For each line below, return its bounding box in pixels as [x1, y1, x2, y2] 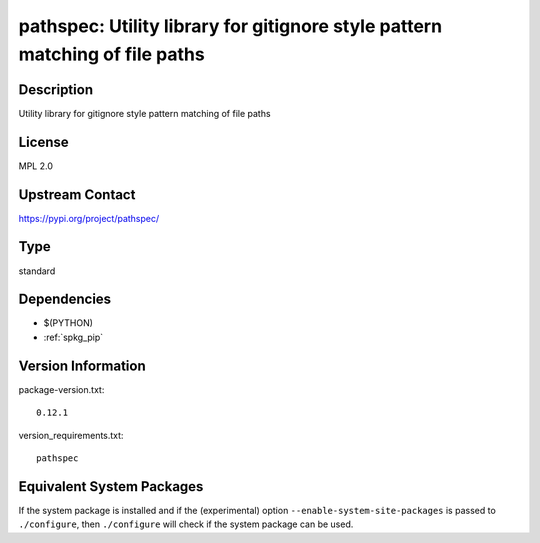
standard [18, 265, 56, 277]
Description [18, 81, 94, 98]
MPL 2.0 [18, 160, 54, 172]
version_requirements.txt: [18, 429, 124, 441]
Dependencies [18, 291, 112, 308]
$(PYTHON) [43, 317, 94, 329]
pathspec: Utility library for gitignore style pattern [18, 15, 443, 37]
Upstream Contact [18, 186, 136, 203]
